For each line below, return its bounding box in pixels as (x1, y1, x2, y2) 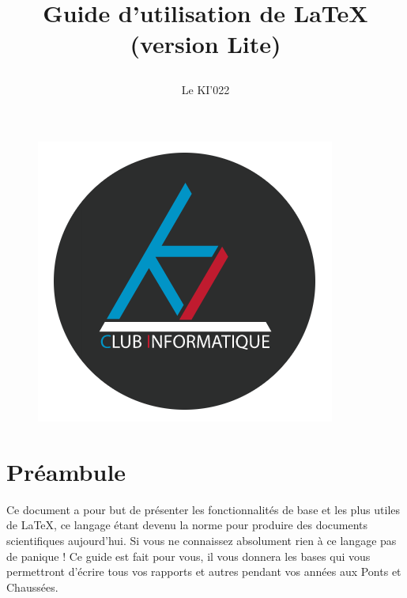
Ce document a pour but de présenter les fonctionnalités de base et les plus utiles (6, 501, 401, 517)
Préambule (6, 455, 126, 487)
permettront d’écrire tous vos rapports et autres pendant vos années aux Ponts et (6, 563, 401, 580)
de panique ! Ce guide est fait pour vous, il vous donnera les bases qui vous (6, 547, 371, 564)
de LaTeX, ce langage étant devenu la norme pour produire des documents (6, 517, 368, 533)
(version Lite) (130, 28, 281, 60)
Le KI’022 (181, 81, 230, 97)
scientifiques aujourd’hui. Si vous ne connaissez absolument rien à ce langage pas (6, 532, 397, 549)
